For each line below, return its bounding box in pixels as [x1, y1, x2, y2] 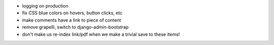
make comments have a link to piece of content [22, 17, 121, 23]
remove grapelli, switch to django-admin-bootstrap [22, 24, 129, 30]
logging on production [22, 3, 68, 9]
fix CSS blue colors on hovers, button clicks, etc [22, 10, 123, 16]
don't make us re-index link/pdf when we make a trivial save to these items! [22, 31, 180, 37]
